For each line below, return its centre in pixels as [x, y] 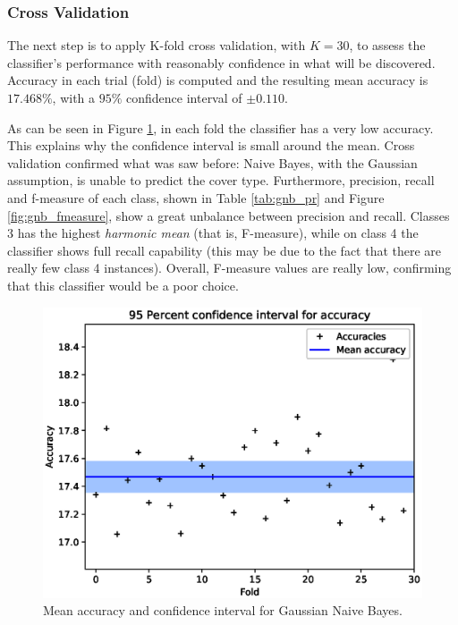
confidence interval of [184, 97]
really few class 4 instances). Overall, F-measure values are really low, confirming [229, 268]
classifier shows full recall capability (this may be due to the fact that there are [225, 250]
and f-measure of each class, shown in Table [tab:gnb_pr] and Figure [196, 197]
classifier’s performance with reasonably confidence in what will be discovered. [221, 62]
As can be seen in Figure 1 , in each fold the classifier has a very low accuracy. [221, 127]
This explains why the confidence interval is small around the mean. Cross [211, 145]
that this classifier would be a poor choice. [123, 285]
